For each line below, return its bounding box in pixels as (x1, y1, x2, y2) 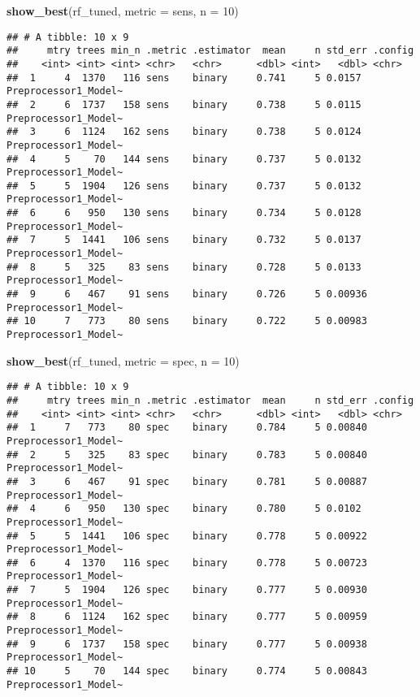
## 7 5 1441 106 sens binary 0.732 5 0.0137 (6, 234, 362, 246)
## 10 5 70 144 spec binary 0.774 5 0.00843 (6, 665, 367, 678)
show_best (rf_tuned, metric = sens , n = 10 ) (6, 2, 239, 19)
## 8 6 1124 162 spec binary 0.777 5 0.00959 (6, 611, 367, 623)
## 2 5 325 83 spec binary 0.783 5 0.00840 (6, 448, 367, 461)
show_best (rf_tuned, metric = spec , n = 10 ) (6, 352, 240, 369)
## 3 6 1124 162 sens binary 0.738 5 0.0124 (6, 126, 362, 138)
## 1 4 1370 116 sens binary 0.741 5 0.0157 (6, 71, 362, 84)
